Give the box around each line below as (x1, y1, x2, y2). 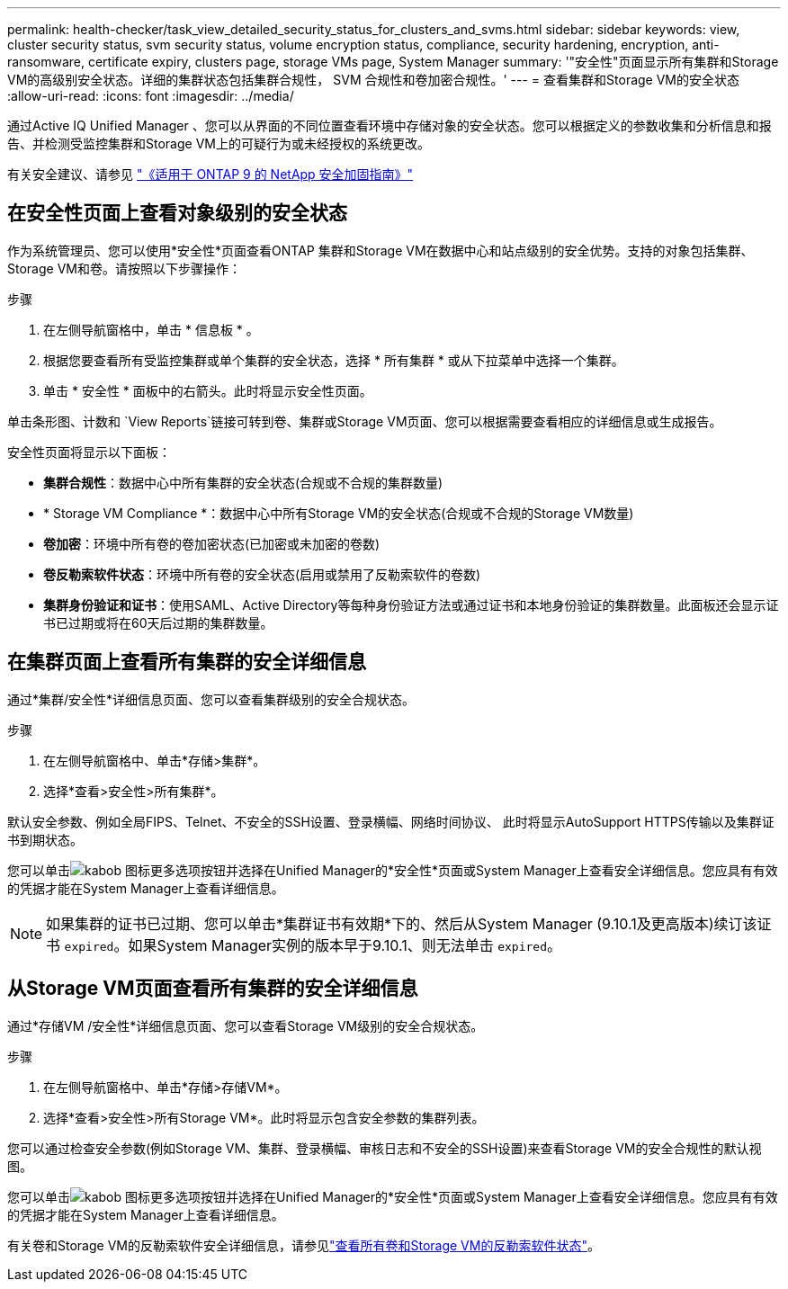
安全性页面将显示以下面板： (7, 443, 171, 460)
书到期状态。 (7, 831, 83, 847)
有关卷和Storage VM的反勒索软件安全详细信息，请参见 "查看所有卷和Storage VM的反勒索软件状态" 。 (7, 1237, 600, 1253)
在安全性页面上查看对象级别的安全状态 (7, 201, 347, 225)
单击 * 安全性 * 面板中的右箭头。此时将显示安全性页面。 (43, 382, 372, 398)
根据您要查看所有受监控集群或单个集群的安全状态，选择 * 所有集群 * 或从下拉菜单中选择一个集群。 (43, 352, 624, 368)
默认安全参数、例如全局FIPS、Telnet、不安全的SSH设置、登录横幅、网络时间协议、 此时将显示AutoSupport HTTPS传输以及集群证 (7, 813, 775, 829)
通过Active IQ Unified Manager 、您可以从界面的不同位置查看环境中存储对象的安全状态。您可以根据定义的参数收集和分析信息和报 (7, 118, 772, 133)
